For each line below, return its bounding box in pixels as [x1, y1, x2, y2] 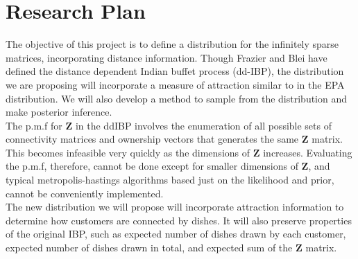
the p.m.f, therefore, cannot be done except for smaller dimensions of [6, 159, 298, 173]
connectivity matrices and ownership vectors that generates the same [6, 132, 299, 146]
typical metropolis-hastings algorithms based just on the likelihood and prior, [6, 172, 334, 187]
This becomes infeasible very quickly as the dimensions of [6, 145, 250, 159]
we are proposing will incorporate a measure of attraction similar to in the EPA [6, 77, 345, 91]
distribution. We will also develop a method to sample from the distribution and [6, 91, 348, 105]
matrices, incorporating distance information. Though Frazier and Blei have [6, 50, 327, 64]
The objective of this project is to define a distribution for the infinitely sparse [6, 37, 339, 51]
